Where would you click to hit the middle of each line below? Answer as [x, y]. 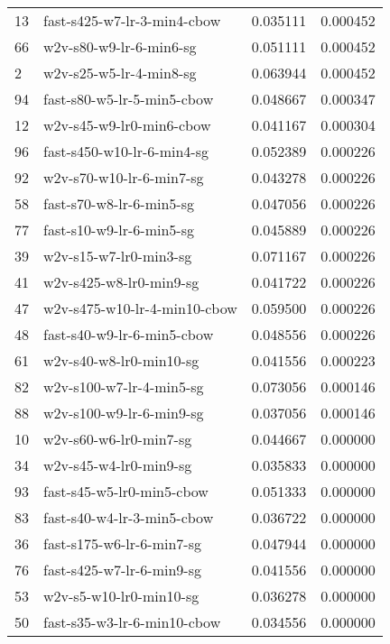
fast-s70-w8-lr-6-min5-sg [119, 203]
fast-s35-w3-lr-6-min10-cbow [132, 622]
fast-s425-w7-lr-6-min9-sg [122, 570]
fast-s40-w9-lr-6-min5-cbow [129, 334]
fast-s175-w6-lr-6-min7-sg [122, 543]
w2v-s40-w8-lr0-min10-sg [121, 360]
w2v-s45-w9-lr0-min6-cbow [127, 125]
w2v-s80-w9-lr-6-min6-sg [120, 46]
